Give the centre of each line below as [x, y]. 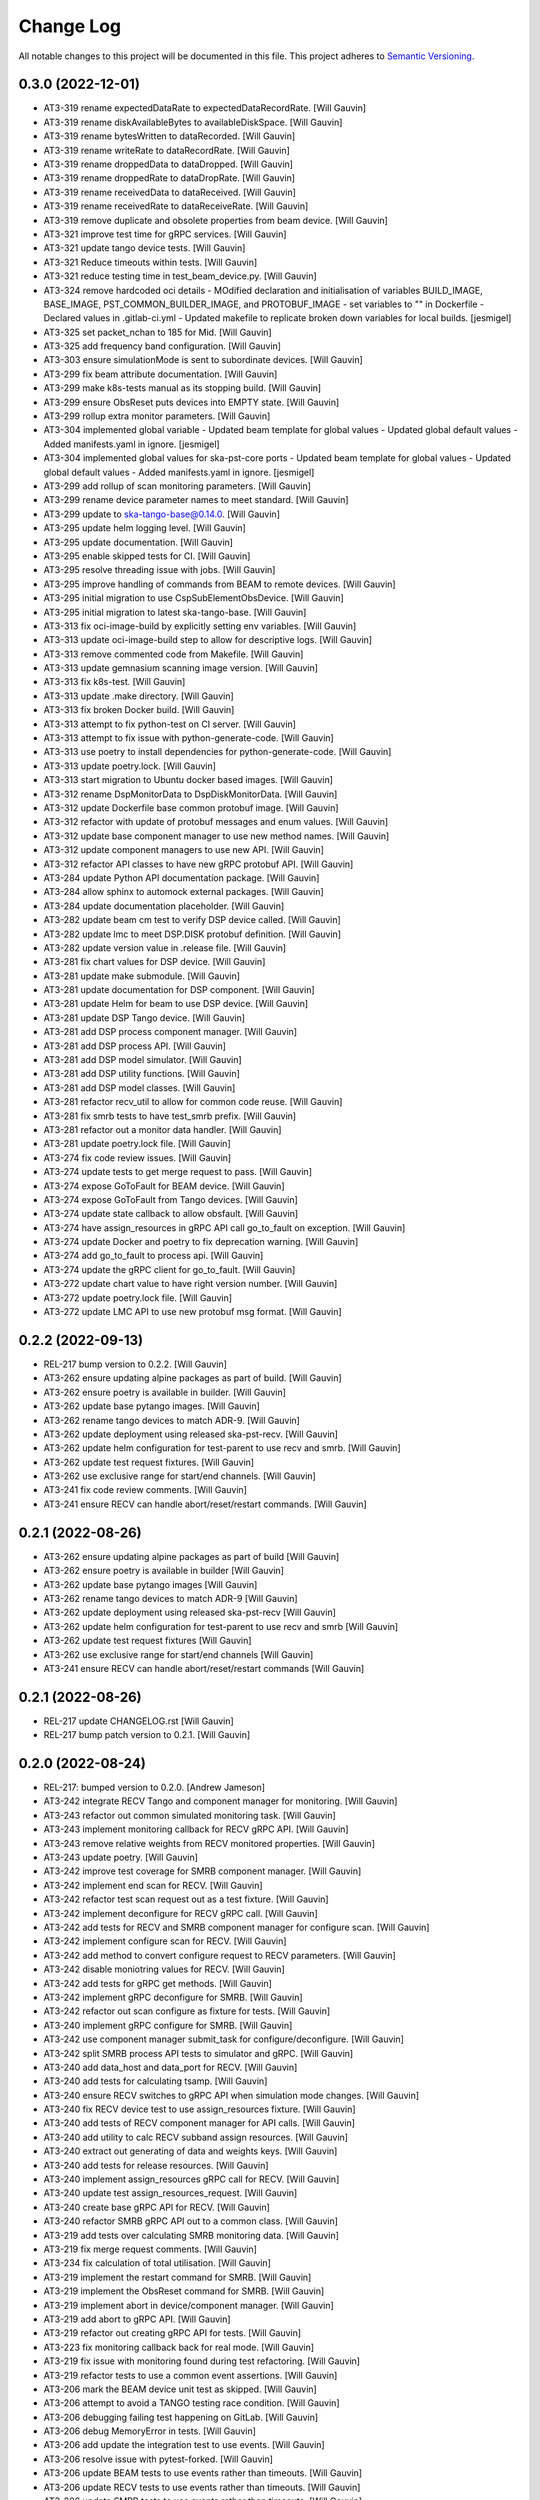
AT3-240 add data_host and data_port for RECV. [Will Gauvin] [170, 2067]
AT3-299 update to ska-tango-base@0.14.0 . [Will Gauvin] [161, 514]
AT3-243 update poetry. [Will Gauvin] [121, 1857]
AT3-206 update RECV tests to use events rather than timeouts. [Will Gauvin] [202, 2487]
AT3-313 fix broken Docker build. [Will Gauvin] [139, 710]
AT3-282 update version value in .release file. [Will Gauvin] [165, 947]
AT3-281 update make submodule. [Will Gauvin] [141, 976]
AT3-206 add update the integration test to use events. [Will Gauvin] [184, 2445]
